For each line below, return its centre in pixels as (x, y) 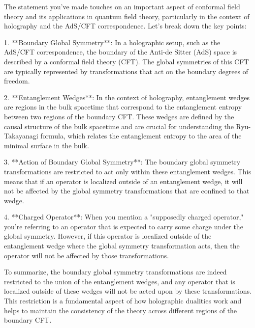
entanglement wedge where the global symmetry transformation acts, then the (122, 246)
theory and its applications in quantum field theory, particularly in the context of (127, 16)
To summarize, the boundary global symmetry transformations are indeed (115, 272)
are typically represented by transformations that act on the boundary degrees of (126, 71)
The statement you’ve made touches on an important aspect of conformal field (122, 6)
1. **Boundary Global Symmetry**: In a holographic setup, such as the (112, 42)
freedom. (17, 81)
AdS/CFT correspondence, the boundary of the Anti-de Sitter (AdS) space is (121, 52)
